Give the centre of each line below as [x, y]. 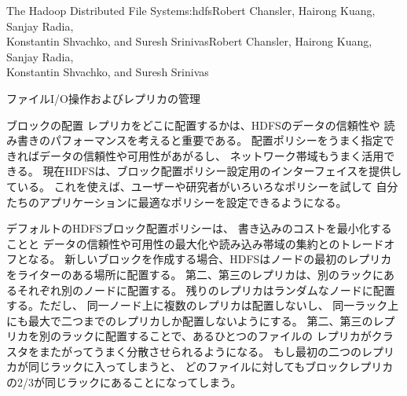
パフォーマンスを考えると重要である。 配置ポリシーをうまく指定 [216, 140]
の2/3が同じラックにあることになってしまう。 [124, 382]
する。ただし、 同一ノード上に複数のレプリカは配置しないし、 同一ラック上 [203, 305]
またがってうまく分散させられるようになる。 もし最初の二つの [200, 351]
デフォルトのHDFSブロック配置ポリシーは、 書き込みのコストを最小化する [199, 228]
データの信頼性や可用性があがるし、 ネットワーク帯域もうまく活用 [211, 155]
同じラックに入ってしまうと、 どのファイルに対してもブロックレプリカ [211, 367]
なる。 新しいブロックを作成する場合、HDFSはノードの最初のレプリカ [210, 259]
